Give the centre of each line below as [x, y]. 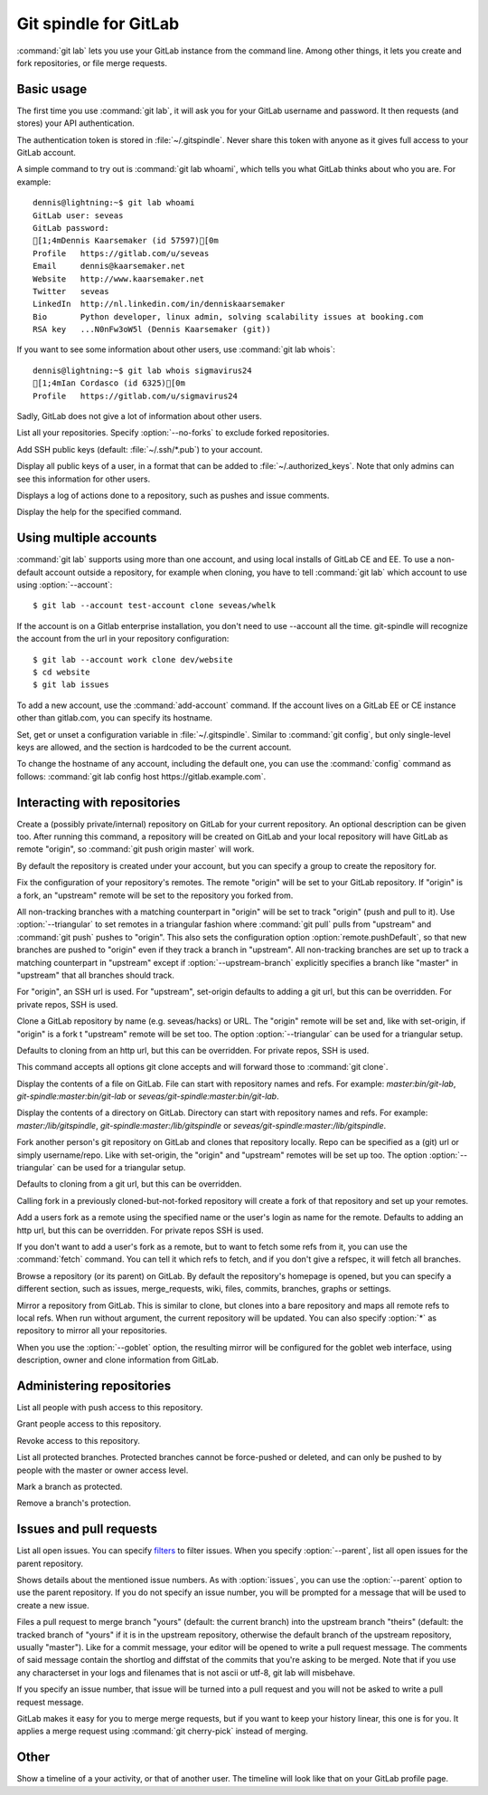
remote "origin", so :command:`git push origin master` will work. [136, 849]
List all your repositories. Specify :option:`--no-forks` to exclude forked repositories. [173, 433]
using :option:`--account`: [65, 585]
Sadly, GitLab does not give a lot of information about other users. [139, 416]
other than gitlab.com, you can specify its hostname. [114, 718]
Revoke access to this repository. [78, 1440]
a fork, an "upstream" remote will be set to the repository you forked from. [155, 895]
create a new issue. [53, 1605]
